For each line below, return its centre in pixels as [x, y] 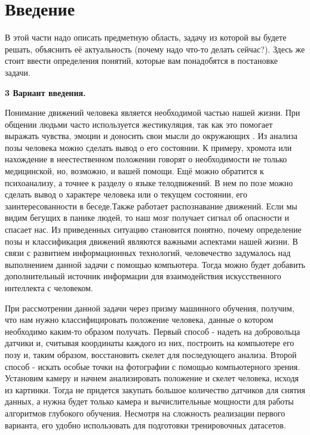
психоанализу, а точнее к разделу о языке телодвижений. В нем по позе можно [149, 182]
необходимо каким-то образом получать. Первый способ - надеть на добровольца [153, 331]
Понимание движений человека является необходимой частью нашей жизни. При [153, 112]
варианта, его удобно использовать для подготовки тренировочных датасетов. [145, 425]
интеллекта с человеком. [49, 288]
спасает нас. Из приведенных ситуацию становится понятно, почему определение [153, 229]
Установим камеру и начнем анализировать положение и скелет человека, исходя [152, 378]
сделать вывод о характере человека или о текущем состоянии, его [126, 194]
